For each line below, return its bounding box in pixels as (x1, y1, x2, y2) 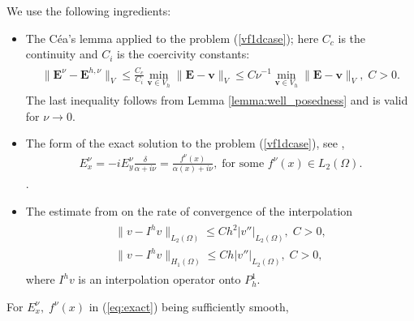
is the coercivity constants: (117, 45, 250, 62)
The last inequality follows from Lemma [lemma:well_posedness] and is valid (25, 92, 408, 109)
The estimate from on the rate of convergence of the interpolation (25, 202, 353, 219)
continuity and (25, 45, 98, 62)
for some (222, 157, 265, 169)
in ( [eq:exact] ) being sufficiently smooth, (88, 297, 289, 315)
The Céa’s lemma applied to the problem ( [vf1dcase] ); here (25, 29, 319, 46)
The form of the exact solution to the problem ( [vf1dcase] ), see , (25, 135, 345, 152)
